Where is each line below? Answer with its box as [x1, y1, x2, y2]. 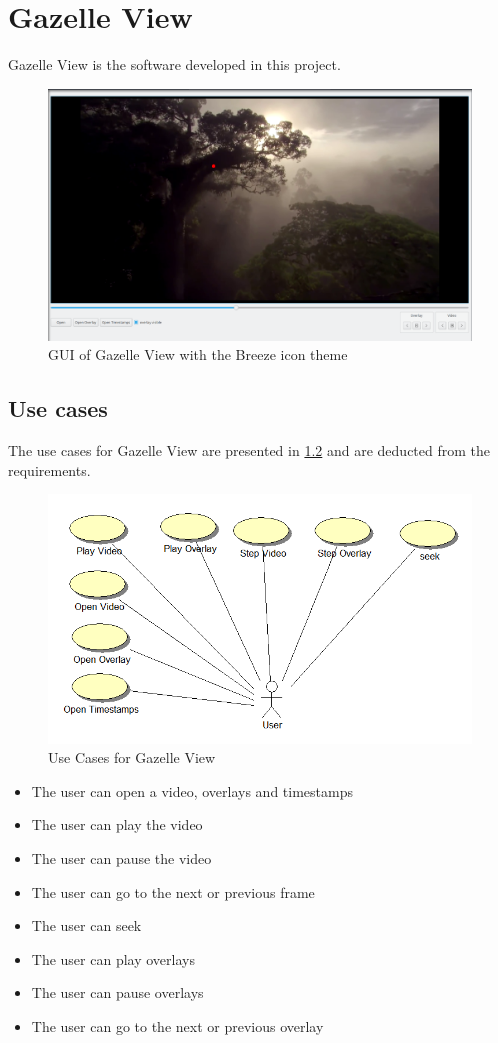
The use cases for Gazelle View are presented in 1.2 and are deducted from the [8, 440, 491, 461]
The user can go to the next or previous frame [31, 881, 315, 902]
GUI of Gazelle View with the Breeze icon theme [48, 344, 348, 365]
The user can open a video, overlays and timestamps [31, 780, 353, 801]
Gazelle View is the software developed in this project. [8, 54, 341, 75]
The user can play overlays [31, 948, 195, 969]
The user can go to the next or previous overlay [31, 1015, 324, 1036]
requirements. [8, 459, 91, 480]
